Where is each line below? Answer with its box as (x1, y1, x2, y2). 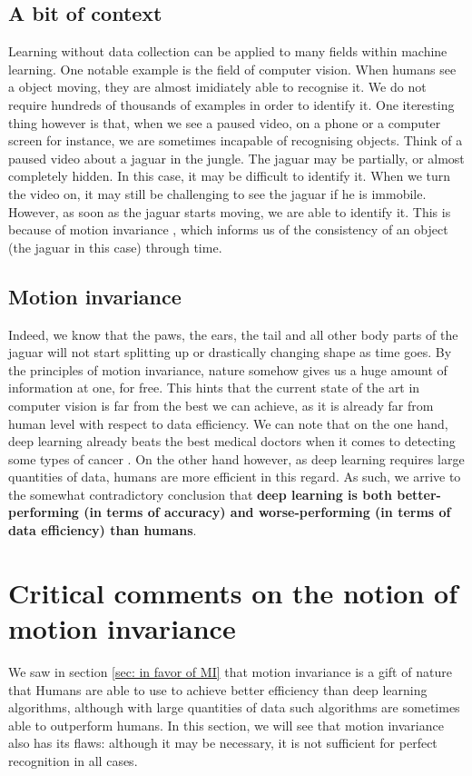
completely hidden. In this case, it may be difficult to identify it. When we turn (8, 166, 451, 185)
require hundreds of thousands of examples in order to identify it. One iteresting (8, 95, 455, 114)
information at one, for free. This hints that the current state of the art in (8, 378, 420, 397)
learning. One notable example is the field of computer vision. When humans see (8, 59, 457, 78)
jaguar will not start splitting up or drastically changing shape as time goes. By (8, 343, 452, 362)
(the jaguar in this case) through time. (8, 237, 222, 256)
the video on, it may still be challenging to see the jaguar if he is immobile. (8, 184, 427, 203)
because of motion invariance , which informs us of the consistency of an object (8, 220, 448, 239)
